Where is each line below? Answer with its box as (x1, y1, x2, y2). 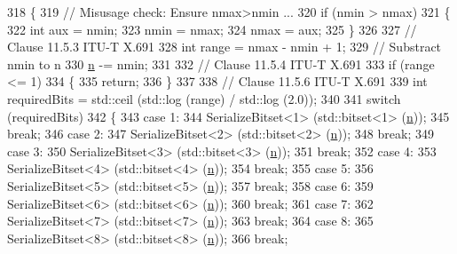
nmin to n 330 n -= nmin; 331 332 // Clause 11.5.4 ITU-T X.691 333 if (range (7, 54, 435, 73)
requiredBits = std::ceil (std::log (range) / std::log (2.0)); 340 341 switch (7, 89, 401, 107)
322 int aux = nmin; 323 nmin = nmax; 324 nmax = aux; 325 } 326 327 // (7, 20, 417, 38)
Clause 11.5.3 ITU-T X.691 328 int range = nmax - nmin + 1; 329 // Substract (7, 37, 442, 56)
